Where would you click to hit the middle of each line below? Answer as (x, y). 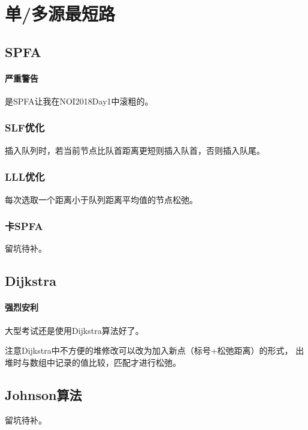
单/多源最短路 (60, 14)
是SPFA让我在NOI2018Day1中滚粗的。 (79, 101)
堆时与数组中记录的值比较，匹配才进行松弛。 (93, 362)
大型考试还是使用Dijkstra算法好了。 (74, 330)
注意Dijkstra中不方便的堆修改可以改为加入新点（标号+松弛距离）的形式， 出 (155, 350)
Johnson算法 (43, 394)
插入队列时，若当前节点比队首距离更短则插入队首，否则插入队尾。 (135, 150)
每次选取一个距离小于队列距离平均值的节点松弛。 (101, 199)
